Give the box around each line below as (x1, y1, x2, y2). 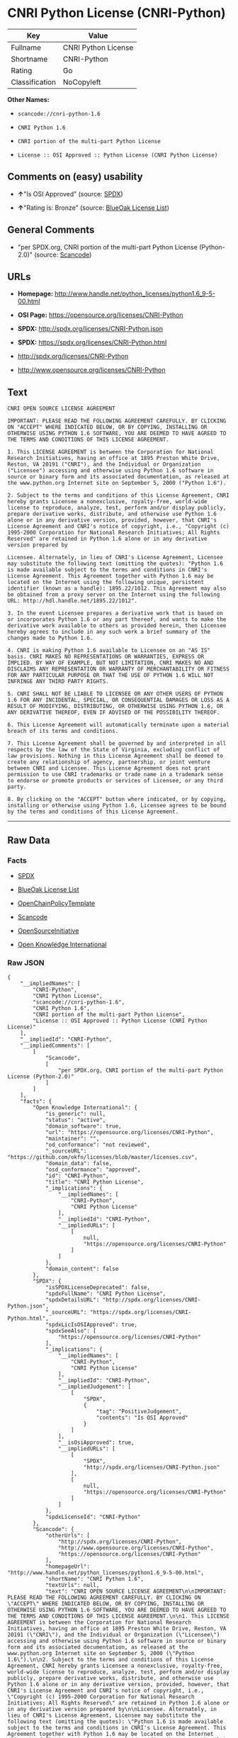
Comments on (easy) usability (7, 171, 143, 183)
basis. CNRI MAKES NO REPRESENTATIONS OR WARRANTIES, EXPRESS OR (7, 654, 204, 661)
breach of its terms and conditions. (7, 728, 119, 735)
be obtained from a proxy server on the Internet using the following (7, 591, 220, 598)
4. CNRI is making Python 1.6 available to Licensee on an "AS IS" (7, 647, 211, 654)
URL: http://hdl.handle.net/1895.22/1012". (7, 598, 138, 605)
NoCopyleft (62, 77, 101, 86)
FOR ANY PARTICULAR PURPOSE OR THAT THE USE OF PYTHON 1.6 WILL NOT (7, 672, 214, 679)
